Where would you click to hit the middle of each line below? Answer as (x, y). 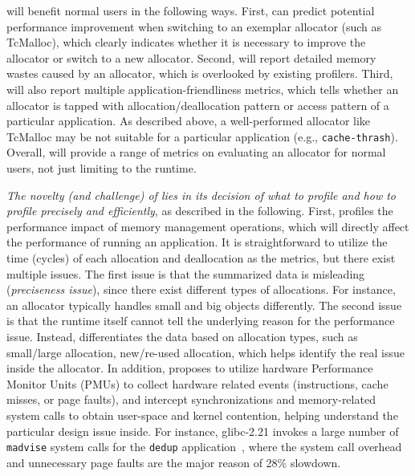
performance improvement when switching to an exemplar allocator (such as (194, 26)
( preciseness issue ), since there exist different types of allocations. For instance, (201, 289)
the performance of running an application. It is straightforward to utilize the (197, 242)
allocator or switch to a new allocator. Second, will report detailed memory (191, 57)
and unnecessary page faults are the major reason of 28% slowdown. (174, 462)
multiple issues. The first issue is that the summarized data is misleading (186, 273)
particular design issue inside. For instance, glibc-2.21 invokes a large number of (203, 431)
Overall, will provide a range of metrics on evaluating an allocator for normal (196, 152)
